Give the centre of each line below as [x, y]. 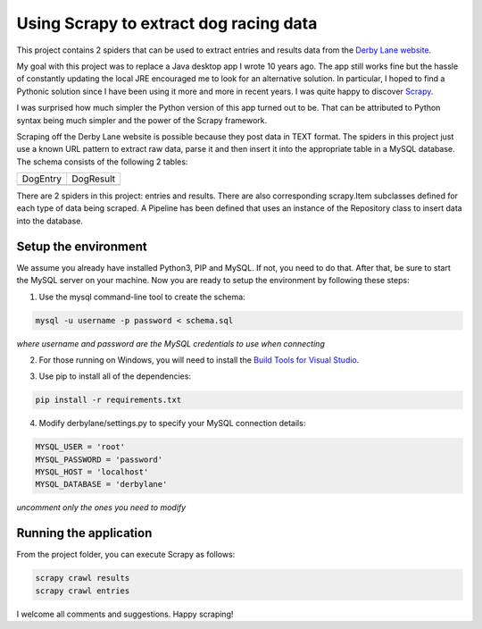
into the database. [50, 221]
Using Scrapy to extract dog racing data [167, 23]
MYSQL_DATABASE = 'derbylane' [101, 484]
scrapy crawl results [83, 578]
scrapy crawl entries [83, 591]
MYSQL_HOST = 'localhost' [92, 472]
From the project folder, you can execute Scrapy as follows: [126, 555]
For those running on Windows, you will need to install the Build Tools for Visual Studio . [199, 360]
